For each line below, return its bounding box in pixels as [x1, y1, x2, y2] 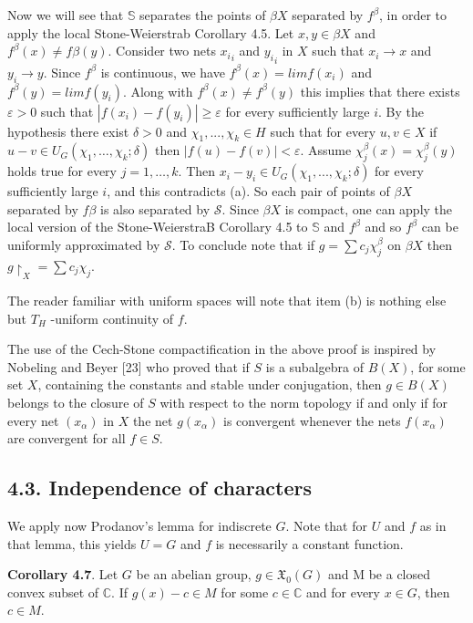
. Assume [300, 140, 352, 160]
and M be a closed [327, 565, 431, 584]
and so [365, 217, 402, 236]
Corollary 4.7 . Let [7, 565, 118, 584]
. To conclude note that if [171, 234, 315, 254]
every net [7, 410, 59, 430]
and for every [306, 582, 380, 601]
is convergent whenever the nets [223, 410, 401, 430]
